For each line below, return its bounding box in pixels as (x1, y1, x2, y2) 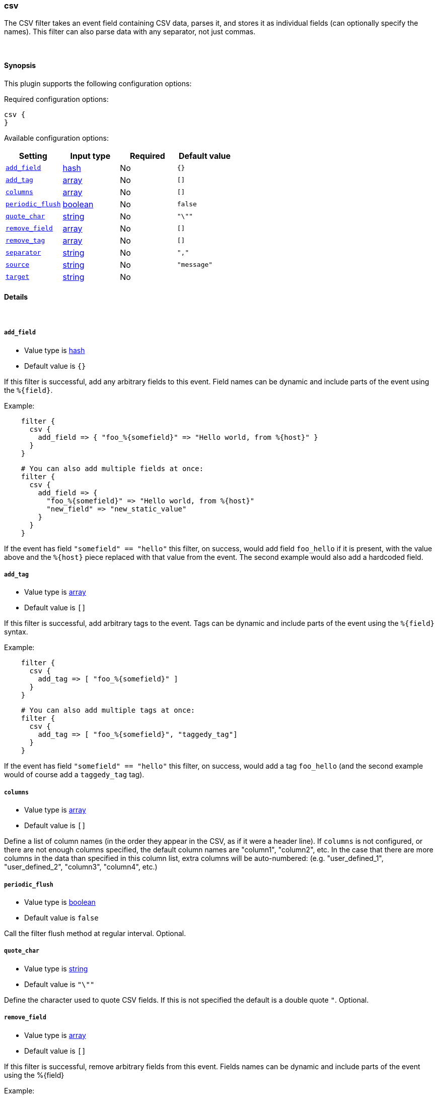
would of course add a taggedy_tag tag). (4, 770, 144, 779)
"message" (177, 261, 213, 269)
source (6, 261, 29, 269)
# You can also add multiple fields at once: (21, 464, 204, 473)
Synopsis (4, 61, 36, 70)
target (6, 273, 29, 281)
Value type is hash (24, 345, 85, 355)
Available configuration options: (4, 133, 109, 142)
